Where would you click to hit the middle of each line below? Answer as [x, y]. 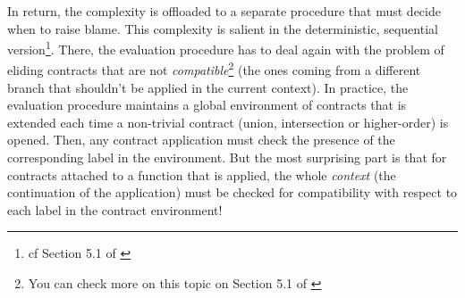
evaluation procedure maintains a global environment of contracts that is [207, 105]
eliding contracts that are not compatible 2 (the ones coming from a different [214, 69]
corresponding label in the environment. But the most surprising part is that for [227, 157]
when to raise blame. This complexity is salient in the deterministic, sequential [223, 28]
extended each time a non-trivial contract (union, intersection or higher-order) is [228, 122]
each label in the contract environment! [115, 209]
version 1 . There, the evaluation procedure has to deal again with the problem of [226, 48]
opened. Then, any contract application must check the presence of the [201, 140]
